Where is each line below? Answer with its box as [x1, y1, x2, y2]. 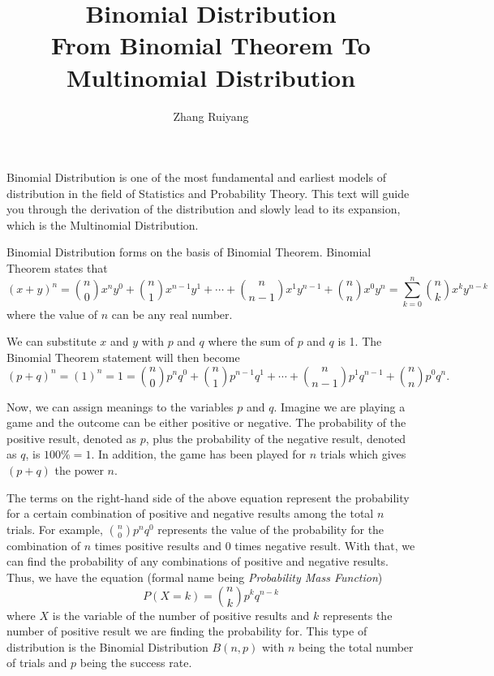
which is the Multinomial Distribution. [6, 216, 199, 233]
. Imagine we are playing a [273, 398, 406, 415]
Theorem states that [6, 260, 108, 277]
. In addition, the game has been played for [91, 446, 306, 463]
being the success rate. [79, 654, 192, 671]
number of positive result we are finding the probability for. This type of [6, 622, 367, 639]
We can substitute [6, 333, 97, 350]
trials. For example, [6, 520, 103, 537]
